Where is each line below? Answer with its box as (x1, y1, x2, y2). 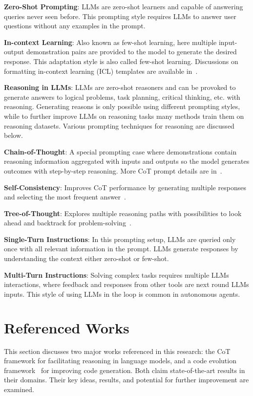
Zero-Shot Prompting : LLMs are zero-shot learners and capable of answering (4, 1, 243, 11)
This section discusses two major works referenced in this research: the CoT (4, 346, 231, 356)
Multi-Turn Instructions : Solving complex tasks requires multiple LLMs (4, 269, 229, 280)
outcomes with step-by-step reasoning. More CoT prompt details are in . (4, 165, 222, 176)
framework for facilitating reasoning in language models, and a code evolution (4, 355, 236, 366)
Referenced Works (4, 317, 129, 337)
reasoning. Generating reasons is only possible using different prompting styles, (4, 101, 240, 111)
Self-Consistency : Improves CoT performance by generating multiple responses (4, 182, 246, 192)
